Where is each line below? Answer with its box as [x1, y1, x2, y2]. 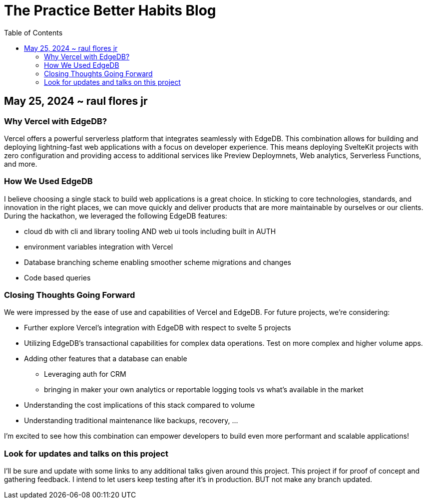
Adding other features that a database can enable [24, 354, 187, 363]
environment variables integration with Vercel [24, 242, 173, 251]
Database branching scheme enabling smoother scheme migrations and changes [24, 257, 291, 266]
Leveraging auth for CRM [44, 370, 126, 379]
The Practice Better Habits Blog [4, 2, 216, 19]
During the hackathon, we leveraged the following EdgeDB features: [4, 211, 227, 220]
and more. [4, 159, 37, 168]
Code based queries [24, 273, 91, 282]
